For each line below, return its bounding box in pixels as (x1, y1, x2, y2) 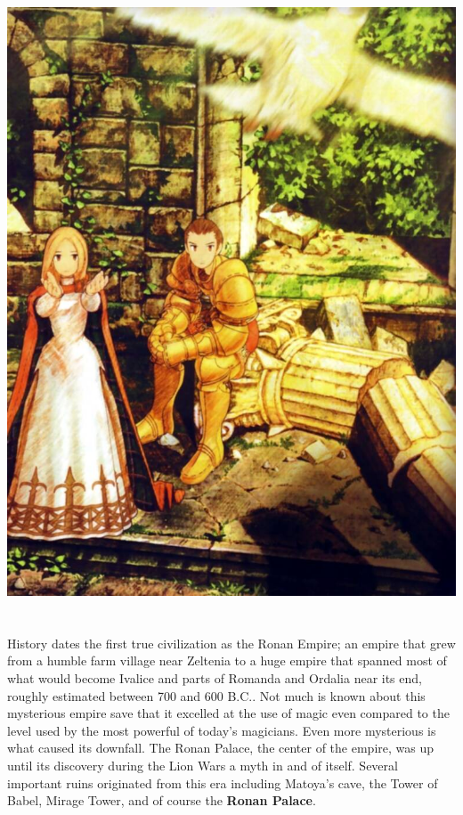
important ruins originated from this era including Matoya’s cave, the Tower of (7, 773, 438, 792)
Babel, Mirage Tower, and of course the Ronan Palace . (7, 791, 316, 810)
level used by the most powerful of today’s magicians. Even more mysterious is (7, 721, 436, 739)
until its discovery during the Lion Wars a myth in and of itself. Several (7, 755, 398, 774)
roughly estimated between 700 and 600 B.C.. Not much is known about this (7, 686, 426, 705)
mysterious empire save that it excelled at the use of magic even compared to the (7, 704, 450, 722)
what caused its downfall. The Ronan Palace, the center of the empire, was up (7, 738, 434, 757)
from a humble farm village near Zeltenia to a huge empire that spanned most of (7, 651, 447, 670)
